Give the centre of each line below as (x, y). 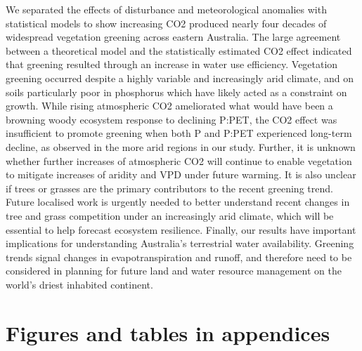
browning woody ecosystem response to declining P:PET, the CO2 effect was (172, 119)
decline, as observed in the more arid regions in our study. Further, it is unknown (181, 146)
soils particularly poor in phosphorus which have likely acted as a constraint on (176, 92)
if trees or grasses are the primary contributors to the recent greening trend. (169, 188)
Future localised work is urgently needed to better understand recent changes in (178, 202)
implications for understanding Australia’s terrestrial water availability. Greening (180, 243)
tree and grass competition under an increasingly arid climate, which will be (170, 215)
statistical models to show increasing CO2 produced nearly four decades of (166, 23)
